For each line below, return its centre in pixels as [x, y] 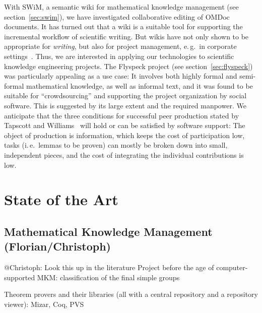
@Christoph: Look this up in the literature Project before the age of [109, 267]
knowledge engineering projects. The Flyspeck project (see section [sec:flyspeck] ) [128, 66]
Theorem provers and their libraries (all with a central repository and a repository [131, 294]
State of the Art [61, 199]
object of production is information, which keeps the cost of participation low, [124, 135]
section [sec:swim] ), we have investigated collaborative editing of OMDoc [117, 16]
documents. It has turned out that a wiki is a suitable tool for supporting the [123, 26]
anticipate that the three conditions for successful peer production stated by [122, 115]
